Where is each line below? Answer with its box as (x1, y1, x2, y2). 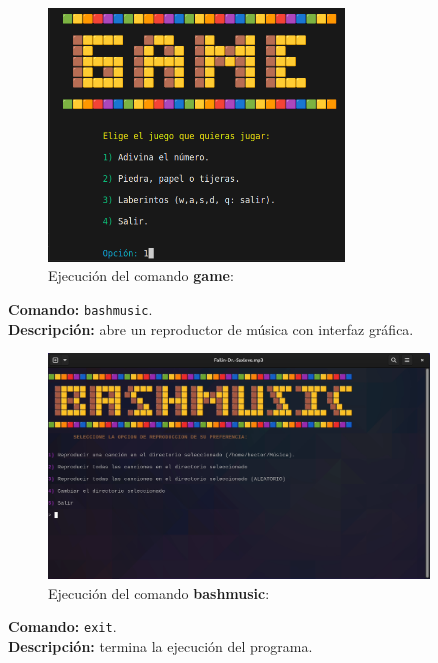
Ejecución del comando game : (48, 265, 234, 286)
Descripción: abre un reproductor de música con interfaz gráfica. (8, 318, 414, 339)
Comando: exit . (8, 616, 117, 637)
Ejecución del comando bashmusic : (48, 582, 270, 603)
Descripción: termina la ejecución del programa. (8, 636, 313, 657)
